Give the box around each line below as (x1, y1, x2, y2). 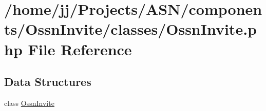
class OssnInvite (4, 97, 54, 108)
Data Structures (4, 74, 91, 90)
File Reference (28, 38, 132, 59)
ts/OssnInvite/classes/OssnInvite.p (4, 18, 257, 39)
